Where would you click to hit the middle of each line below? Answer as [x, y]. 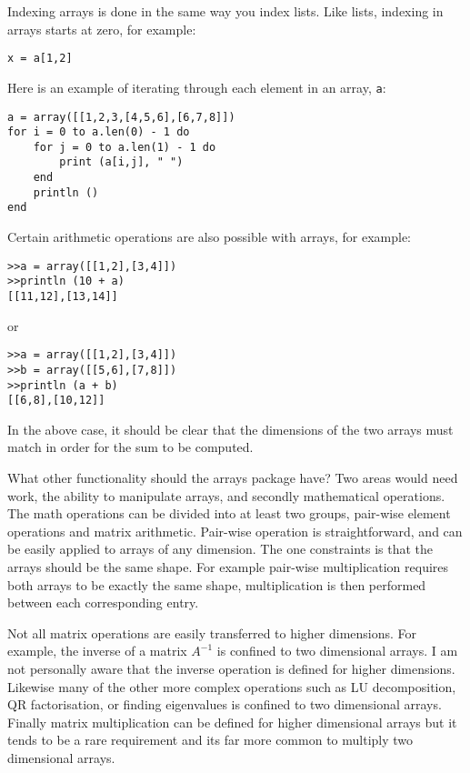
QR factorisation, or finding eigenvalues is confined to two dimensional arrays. [225, 704]
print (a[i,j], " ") [121, 162]
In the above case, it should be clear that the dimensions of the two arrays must [230, 429]
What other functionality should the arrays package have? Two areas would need [233, 478]
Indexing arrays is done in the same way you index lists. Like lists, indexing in [225, 11]
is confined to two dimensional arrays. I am [337, 651]
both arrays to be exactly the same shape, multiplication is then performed [217, 584]
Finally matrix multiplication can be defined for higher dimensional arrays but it [232, 722]
